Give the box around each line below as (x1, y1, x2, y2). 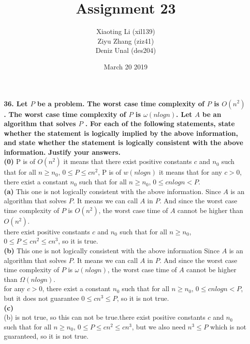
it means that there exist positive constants (63, 156, 192, 166)
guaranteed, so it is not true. (4, 331, 88, 341)
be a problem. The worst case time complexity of (37, 98, 205, 108)
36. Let (4, 98, 28, 108)
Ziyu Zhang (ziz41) (97, 35, 154, 46)
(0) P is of (4, 156, 35, 166)
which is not (210, 321, 247, 331)
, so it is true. (58, 236, 98, 246)
